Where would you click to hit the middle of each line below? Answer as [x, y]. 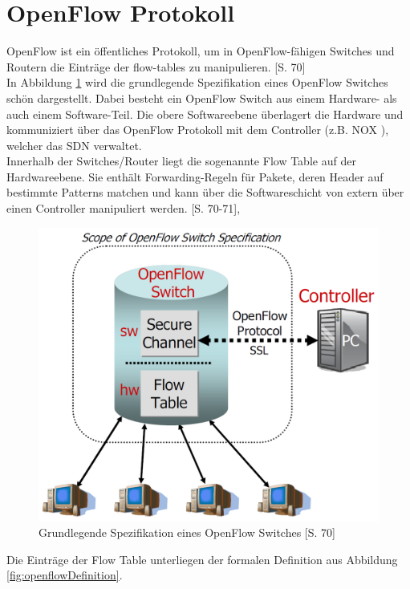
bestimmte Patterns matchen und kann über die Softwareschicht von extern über [205, 192]
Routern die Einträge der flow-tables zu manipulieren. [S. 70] [156, 66]
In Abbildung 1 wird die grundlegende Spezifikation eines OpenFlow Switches [197, 82]
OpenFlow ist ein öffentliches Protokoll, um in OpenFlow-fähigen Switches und [201, 51]
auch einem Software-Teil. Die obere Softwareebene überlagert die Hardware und [205, 114]
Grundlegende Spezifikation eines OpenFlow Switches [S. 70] [187, 532]
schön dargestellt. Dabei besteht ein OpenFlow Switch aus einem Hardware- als [202, 97]
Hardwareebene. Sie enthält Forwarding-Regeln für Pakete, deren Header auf [195, 176]
